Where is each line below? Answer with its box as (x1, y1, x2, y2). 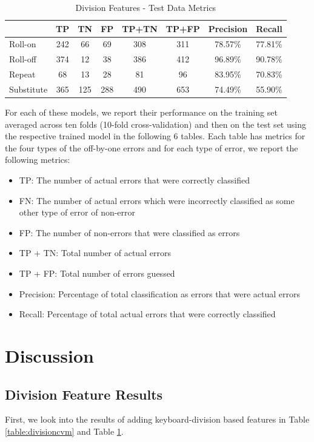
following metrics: (5, 153, 70, 166)
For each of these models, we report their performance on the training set (5, 106, 278, 119)
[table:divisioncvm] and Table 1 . (5, 424, 124, 437)
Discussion (5, 343, 94, 368)
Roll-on (9, 38, 36, 50)
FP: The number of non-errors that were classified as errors (19, 226, 240, 239)
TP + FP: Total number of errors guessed (19, 267, 175, 279)
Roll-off (9, 53, 36, 65)
